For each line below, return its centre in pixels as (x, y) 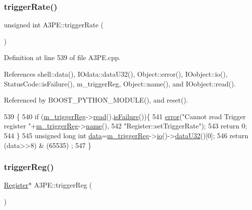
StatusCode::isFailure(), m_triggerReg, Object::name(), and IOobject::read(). (120, 83)
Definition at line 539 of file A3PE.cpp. (63, 57)
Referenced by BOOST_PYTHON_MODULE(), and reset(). (96, 100)
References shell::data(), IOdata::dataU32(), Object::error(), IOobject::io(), (116, 74)
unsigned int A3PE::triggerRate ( (54, 25)
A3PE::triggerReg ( (63, 185)
